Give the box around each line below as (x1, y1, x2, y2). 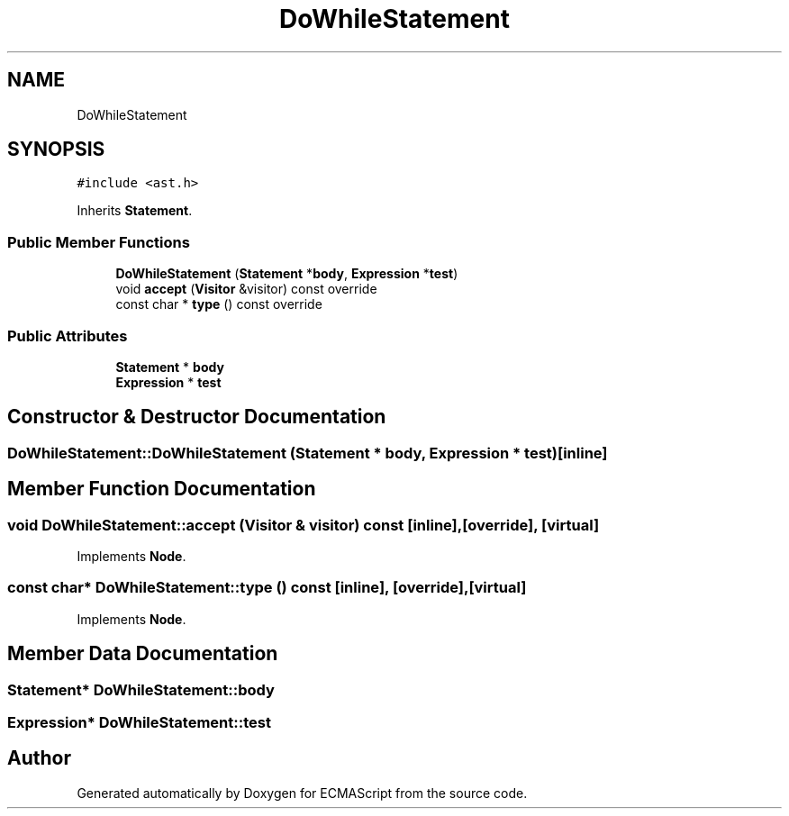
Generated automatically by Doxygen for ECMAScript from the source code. (77, 784, 528, 801)
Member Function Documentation (7, 477, 316, 501)
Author (7, 747, 71, 770)
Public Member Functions (7, 232, 190, 251)
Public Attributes (7, 326, 128, 345)
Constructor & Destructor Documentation (7, 405, 386, 429)
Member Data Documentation (7, 642, 278, 666)
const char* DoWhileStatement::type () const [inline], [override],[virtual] (7, 578, 527, 597)
